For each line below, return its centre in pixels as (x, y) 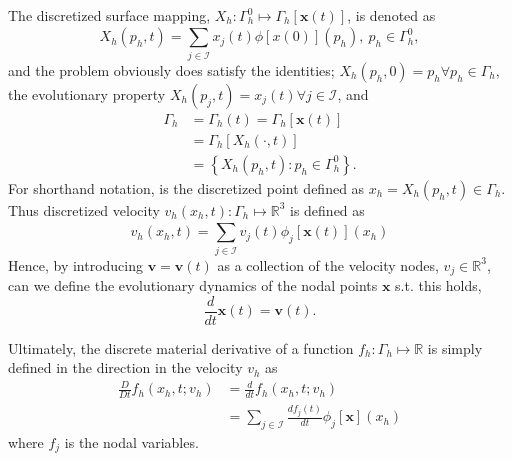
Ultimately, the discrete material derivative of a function (181, 347)
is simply (455, 347)
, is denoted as (391, 15)
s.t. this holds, (438, 284)
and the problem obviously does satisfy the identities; (171, 69)
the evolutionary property (87, 93)
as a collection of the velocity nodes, (328, 264)
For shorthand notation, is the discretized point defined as (186, 187)
